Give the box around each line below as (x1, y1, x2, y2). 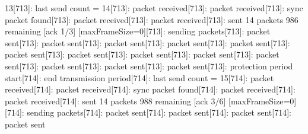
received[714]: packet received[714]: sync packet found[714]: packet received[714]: (5, 83, 296, 95)
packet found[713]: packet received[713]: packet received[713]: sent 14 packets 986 (5, 13, 299, 25)
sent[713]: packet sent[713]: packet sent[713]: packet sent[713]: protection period (5, 59, 293, 72)
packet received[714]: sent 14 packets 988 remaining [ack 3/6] (5, 94, 226, 107)
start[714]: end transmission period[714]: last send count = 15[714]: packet (5, 71, 274, 84)
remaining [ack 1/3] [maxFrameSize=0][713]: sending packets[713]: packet (5, 25, 271, 37)
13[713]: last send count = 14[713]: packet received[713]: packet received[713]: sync (5, 2, 303, 14)
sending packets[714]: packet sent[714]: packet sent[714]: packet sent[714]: (27, 106, 291, 119)
